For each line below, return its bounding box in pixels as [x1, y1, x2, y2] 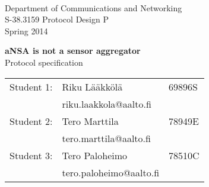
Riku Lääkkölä [62, 79, 123, 93]
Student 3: [9, 148, 53, 162]
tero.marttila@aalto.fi [62, 131, 151, 145]
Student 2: [9, 114, 53, 128]
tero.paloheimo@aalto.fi [62, 165, 160, 179]
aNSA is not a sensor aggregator [5, 44, 141, 57]
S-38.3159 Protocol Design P [5, 13, 109, 25]
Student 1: [9, 79, 53, 93]
